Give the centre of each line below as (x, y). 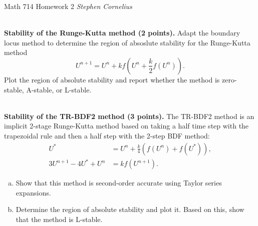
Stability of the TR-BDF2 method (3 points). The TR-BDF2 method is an (129, 116)
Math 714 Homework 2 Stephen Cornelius (68, 6)
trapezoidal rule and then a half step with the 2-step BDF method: (107, 135)
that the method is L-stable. (59, 219)
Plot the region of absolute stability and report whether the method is (112, 79)
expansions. (33, 192)
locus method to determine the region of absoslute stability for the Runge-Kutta (127, 42)
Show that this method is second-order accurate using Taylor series (119, 183)
